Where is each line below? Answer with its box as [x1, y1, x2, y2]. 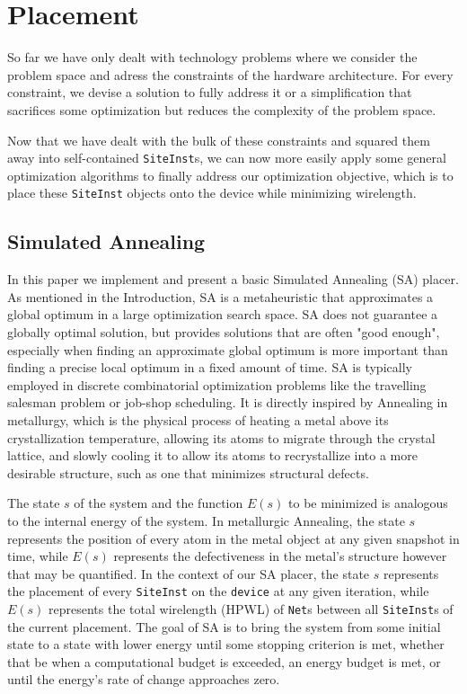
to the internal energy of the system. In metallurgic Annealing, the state [7, 511, 405, 529]
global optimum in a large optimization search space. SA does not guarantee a [7, 305, 438, 324]
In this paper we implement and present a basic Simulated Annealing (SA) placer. [7, 270, 459, 289]
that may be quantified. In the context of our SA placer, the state [7, 564, 370, 583]
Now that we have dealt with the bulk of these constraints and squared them [7, 130, 430, 149]
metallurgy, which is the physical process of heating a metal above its [7, 410, 389, 429]
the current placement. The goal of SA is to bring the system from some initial [7, 617, 441, 636]
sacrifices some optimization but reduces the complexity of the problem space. [7, 100, 436, 119]
